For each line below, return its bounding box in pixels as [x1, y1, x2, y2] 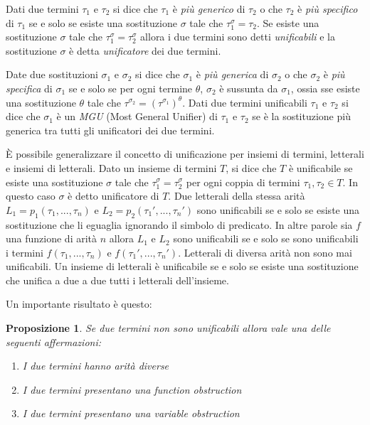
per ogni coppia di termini [186, 174, 300, 189]
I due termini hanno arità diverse [22, 358, 169, 373]
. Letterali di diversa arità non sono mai [178, 244, 352, 259]
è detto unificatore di [68, 188, 159, 203]
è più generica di [196, 67, 269, 82]
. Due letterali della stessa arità [168, 188, 305, 203]
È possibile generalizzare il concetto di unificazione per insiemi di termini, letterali [6, 146, 364, 161]
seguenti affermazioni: [6, 334, 102, 349]
